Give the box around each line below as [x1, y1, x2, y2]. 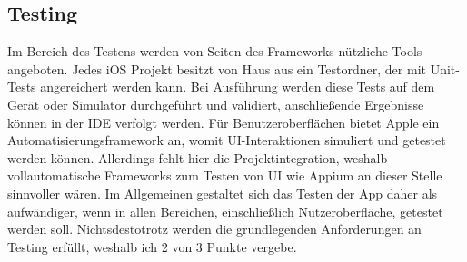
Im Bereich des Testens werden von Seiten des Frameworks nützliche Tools [7, 42, 422, 61]
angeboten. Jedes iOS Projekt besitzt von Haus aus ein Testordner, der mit [7, 59, 426, 78]
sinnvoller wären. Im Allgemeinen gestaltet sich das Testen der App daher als [7, 183, 438, 202]
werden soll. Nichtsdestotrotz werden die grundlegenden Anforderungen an [7, 219, 422, 238]
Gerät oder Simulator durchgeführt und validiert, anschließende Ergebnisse [7, 94, 424, 113]
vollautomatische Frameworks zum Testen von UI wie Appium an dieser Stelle [7, 166, 442, 185]
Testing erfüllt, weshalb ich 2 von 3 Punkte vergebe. [7, 237, 297, 256]
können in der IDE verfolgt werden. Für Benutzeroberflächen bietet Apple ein [7, 112, 440, 131]
